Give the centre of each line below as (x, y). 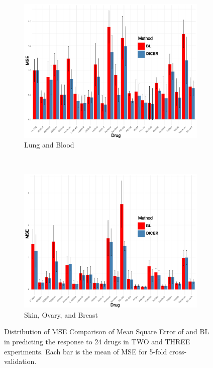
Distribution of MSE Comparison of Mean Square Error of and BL (107, 332)
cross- (178, 351)
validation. (20, 361)
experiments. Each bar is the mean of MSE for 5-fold (86, 351)
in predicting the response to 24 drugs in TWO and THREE (97, 341)
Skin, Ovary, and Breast (61, 314)
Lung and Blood (49, 145)
